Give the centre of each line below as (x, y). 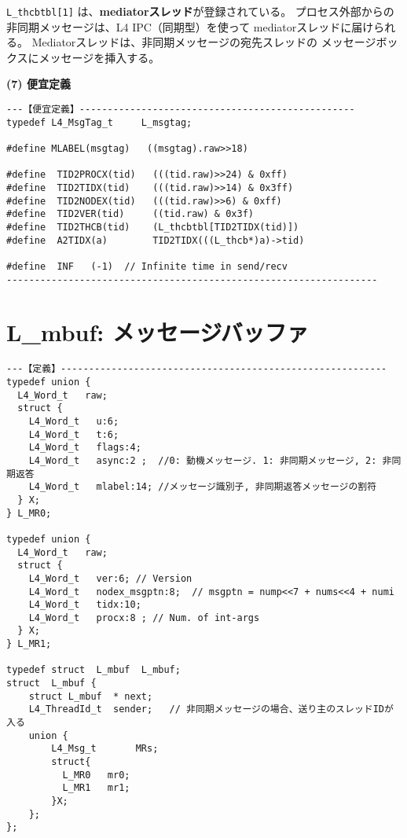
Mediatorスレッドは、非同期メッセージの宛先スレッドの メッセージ (204, 42)
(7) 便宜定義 (38, 84)
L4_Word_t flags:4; (85, 448)
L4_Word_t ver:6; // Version (110, 578)
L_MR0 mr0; (96, 775)
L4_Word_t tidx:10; (85, 605)
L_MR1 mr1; (96, 788)
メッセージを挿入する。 (99, 57)
